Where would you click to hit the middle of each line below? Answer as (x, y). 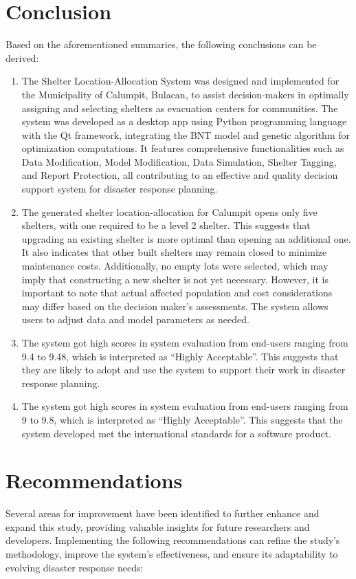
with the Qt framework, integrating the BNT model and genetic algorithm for (186, 134)
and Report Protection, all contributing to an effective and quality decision (180, 175)
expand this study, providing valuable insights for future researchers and (158, 526)
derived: (22, 57)
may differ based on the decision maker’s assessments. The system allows (175, 306)
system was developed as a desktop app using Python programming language (184, 121)
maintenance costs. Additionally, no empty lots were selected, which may (175, 266)
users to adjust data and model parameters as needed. (135, 319)
